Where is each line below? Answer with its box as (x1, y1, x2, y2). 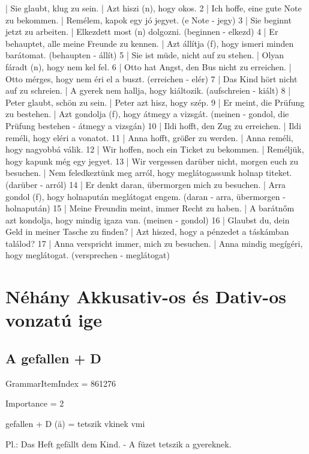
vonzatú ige (5, 307, 102, 332)
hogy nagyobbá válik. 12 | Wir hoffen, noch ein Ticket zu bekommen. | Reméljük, (5, 143, 304, 156)
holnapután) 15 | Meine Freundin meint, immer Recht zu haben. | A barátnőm (5, 202, 295, 214)
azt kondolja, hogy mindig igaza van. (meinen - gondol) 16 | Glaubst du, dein (5, 213, 290, 226)
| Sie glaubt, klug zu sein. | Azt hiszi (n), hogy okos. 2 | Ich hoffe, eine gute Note (5, 2, 302, 14)
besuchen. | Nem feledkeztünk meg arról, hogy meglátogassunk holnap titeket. (5, 166, 292, 179)
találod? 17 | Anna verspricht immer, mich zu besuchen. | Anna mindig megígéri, (5, 237, 303, 249)
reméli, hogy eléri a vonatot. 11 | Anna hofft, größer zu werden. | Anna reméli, (5, 131, 293, 144)
